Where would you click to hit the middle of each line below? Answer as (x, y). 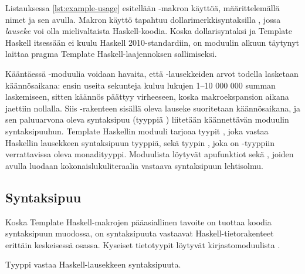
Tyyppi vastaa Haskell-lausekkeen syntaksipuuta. (93, 264)
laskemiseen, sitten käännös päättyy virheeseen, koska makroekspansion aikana (147, 97)
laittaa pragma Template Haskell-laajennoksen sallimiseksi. (111, 54)
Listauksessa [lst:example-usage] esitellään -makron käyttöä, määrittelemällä (143, 8)
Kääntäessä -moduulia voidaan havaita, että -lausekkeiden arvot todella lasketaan (152, 73)
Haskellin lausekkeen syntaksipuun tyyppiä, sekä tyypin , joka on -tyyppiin (140, 142)
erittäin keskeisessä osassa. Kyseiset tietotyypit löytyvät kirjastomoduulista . (143, 244)
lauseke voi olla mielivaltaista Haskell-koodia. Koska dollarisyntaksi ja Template (149, 31)
